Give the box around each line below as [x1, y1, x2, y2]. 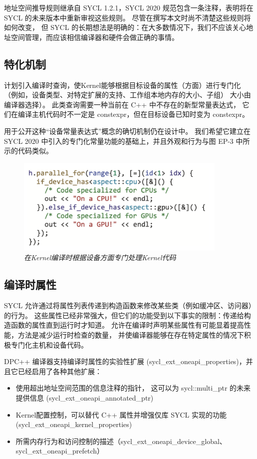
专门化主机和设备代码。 [10, 339, 88, 350]
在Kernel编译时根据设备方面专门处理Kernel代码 [24, 252, 176, 263]
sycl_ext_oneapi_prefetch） [15, 446, 104, 456]
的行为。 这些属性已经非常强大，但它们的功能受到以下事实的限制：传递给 [4, 310, 244, 320]
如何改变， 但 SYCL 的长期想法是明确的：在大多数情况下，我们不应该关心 [4, 22, 247, 32]
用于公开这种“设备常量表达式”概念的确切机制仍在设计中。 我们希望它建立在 [4, 125, 251, 136]
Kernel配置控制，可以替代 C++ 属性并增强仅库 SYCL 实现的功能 [15, 409, 227, 420]
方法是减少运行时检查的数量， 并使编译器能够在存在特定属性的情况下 [17, 329, 244, 340]
